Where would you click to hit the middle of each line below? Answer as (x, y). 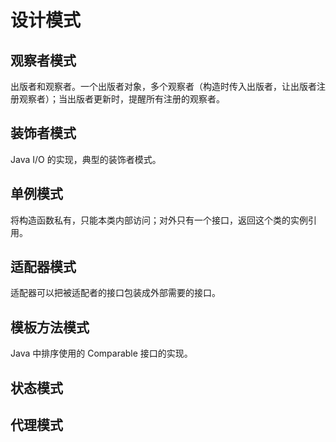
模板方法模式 (50, 327)
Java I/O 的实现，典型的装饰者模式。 (86, 159)
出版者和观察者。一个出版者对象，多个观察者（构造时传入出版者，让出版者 (163, 86)
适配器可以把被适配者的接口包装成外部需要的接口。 (115, 293)
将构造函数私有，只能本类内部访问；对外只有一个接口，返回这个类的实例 (159, 220)
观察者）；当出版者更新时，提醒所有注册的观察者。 (121, 99)
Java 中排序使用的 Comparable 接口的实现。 (101, 353)
